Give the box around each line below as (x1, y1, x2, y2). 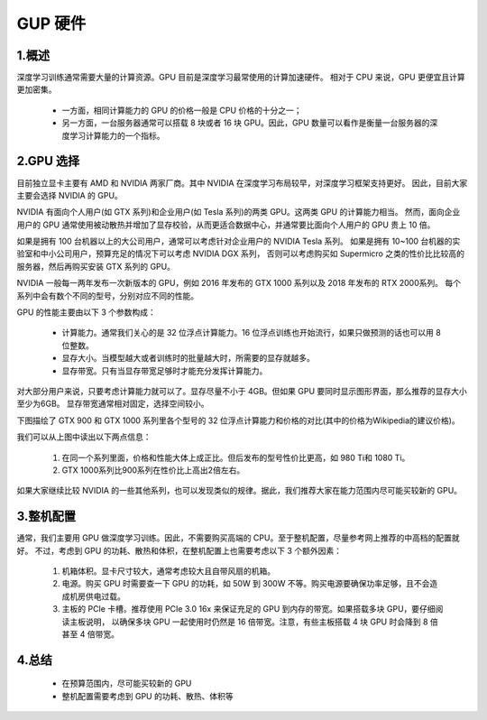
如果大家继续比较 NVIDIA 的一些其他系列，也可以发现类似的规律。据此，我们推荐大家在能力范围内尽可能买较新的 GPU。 (16, 485, 463, 496)
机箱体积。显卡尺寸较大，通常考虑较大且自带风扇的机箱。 (61, 566, 275, 577)
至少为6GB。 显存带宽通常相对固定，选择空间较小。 (16, 398, 209, 410)
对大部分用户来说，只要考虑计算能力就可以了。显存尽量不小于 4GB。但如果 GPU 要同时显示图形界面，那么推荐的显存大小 (16, 386, 468, 396)
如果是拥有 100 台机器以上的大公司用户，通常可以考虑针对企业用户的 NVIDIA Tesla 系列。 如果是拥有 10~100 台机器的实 (16, 235, 461, 247)
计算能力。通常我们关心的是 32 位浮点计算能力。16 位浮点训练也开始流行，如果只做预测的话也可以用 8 (61, 328, 441, 338)
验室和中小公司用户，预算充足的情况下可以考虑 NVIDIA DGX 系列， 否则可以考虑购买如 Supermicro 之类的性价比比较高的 (16, 248, 464, 259)
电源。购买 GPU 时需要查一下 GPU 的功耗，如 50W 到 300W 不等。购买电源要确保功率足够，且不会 (61, 578, 430, 589)
